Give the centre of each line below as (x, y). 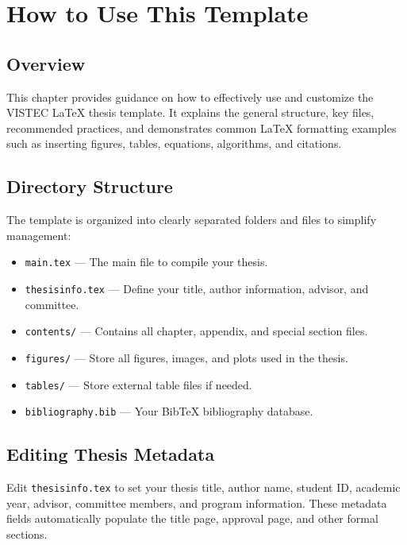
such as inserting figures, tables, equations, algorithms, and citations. (174, 143)
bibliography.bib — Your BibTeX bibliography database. (169, 411)
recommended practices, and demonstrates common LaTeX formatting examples (202, 128)
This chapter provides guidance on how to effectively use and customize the (190, 97)
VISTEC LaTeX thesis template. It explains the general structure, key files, (190, 112)
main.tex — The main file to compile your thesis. (146, 262)
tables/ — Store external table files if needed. (138, 384)
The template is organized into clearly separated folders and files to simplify (192, 220)
